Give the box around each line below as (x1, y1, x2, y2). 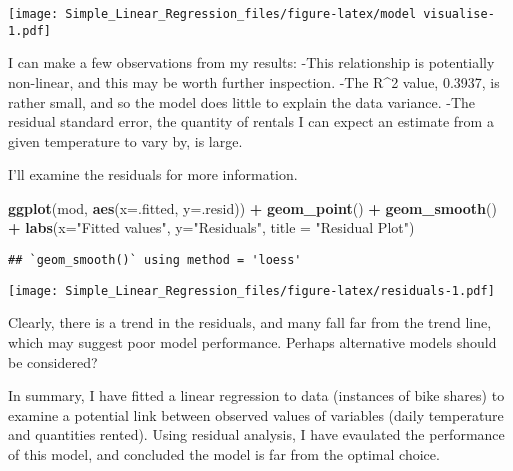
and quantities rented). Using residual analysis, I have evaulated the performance (8, 424, 505, 445)
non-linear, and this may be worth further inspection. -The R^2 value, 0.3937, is (8, 71, 500, 92)
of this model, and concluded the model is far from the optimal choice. (8, 443, 440, 464)
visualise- (423, 7, 495, 21)
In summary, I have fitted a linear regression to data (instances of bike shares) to (8, 385, 505, 406)
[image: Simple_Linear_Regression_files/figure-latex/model (8, 7, 417, 21)
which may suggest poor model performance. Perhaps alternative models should (8, 331, 497, 352)
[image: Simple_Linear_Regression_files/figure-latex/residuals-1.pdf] (8, 283, 495, 298)
